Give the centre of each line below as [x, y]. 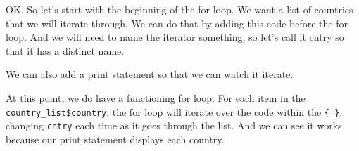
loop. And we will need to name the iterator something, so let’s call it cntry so [175, 37]
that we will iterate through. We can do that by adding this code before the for [177, 23]
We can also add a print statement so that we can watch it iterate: [150, 74]
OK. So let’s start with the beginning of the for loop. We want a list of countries [179, 9]
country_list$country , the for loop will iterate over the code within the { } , [174, 111]
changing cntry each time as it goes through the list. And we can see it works [174, 125]
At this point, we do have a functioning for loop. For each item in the [156, 97]
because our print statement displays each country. [115, 139]
